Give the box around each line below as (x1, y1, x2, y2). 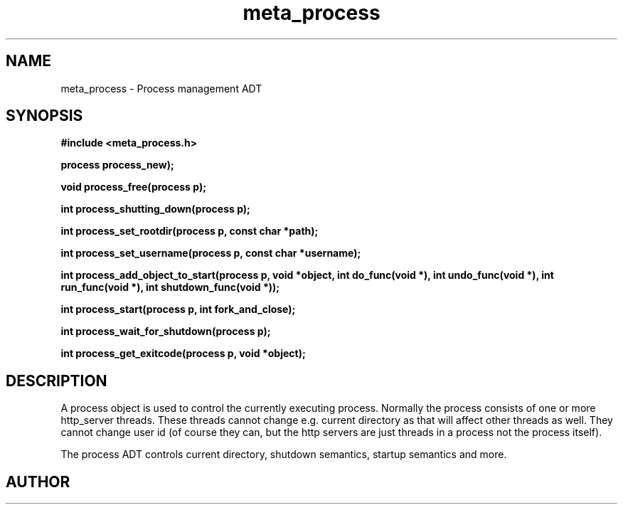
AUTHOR (6, 472, 70, 491)
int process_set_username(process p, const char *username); (60, 247, 361, 260)
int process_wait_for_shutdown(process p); (60, 325, 271, 338)
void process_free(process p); (60, 181, 206, 193)
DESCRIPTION (6, 371, 107, 390)
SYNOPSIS (6, 107, 83, 125)
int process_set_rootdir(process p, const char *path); (60, 225, 319, 238)
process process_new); (60, 159, 174, 171)
